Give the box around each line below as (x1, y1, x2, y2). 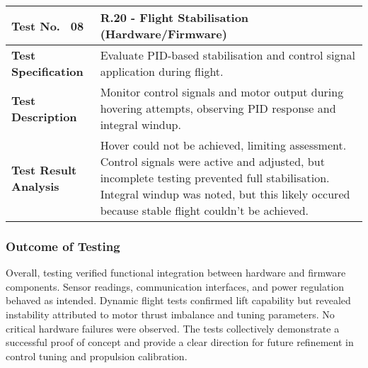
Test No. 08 (11, 17, 84, 34)
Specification (11, 63, 84, 79)
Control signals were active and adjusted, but (100, 153, 325, 169)
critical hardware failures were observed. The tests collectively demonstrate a (6, 320, 340, 335)
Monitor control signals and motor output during (100, 84, 344, 100)
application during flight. (100, 63, 224, 79)
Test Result (11, 161, 77, 178)
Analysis (11, 177, 59, 194)
